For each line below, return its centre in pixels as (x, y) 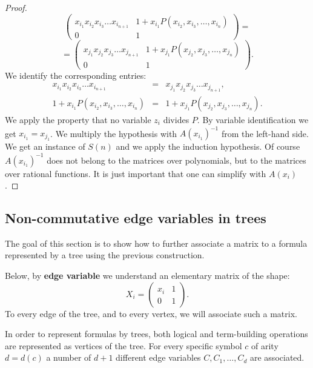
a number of (69, 357)
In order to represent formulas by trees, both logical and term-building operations (156, 334)
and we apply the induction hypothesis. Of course (208, 146)
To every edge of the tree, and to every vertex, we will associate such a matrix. (151, 313)
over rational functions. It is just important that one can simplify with (136, 173)
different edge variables (158, 357)
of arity (265, 345)
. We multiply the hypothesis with (114, 133)
